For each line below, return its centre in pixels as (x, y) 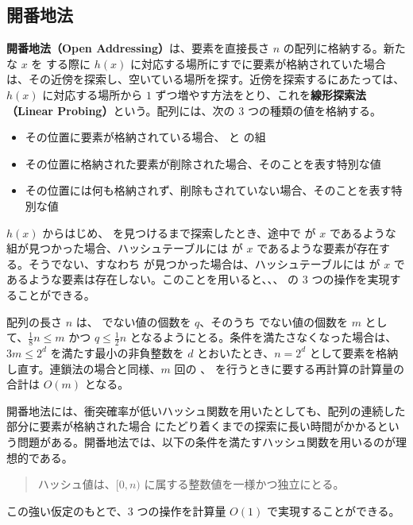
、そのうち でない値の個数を (274, 321)
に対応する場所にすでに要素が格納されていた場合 (258, 63)
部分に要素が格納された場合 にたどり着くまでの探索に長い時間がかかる (192, 426)
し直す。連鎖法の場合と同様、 (84, 368)
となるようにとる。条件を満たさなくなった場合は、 (263, 337)
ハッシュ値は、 (77, 484)
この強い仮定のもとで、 (67, 510)
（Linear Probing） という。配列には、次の (121, 110)
